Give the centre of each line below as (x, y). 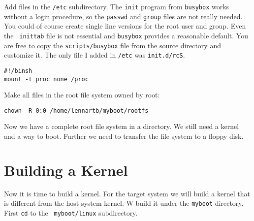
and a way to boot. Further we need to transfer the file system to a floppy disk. (124, 136)
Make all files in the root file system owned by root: (82, 95)
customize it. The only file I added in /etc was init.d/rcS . (95, 55)
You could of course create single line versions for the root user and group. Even (125, 26)
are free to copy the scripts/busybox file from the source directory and (112, 45)
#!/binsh (18, 71)
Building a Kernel (66, 170)
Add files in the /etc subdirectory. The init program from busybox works (117, 6)
